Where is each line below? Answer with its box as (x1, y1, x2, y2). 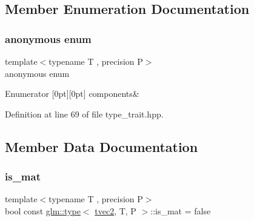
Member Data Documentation (5, 137, 198, 156)
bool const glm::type (5, 204, 81, 217)
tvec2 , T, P (95, 204, 136, 217)
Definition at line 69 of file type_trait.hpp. (5, 107, 164, 120)
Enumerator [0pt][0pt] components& (5, 87, 139, 100)
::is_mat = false (150, 204, 211, 217)
